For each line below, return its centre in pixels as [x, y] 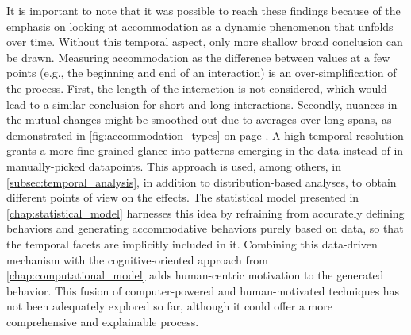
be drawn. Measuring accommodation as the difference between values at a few [198, 57]
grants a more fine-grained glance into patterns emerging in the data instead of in [205, 150]
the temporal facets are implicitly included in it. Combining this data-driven [192, 243]
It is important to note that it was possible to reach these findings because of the [204, 10]
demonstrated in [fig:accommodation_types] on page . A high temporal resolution [205, 135]
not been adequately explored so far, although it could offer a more [169, 306]
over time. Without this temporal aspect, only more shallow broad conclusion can [205, 42]
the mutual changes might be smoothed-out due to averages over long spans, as [199, 119]
